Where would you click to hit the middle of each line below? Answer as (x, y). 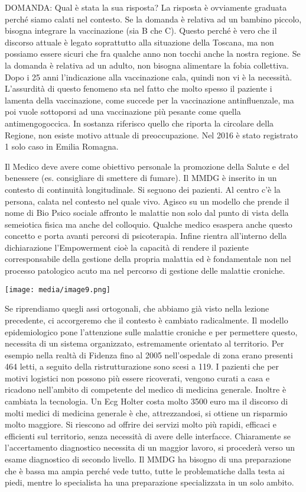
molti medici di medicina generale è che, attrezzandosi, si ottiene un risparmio (146, 412)
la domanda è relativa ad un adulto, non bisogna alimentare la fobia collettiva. (147, 65)
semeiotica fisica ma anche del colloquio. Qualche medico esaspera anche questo (149, 224)
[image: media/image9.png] (58, 289)
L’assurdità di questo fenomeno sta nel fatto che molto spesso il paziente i (139, 88)
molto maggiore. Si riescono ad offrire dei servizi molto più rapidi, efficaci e (141, 424)
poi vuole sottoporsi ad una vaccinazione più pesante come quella (123, 111)
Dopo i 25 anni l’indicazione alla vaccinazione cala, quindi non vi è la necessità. (149, 77)
